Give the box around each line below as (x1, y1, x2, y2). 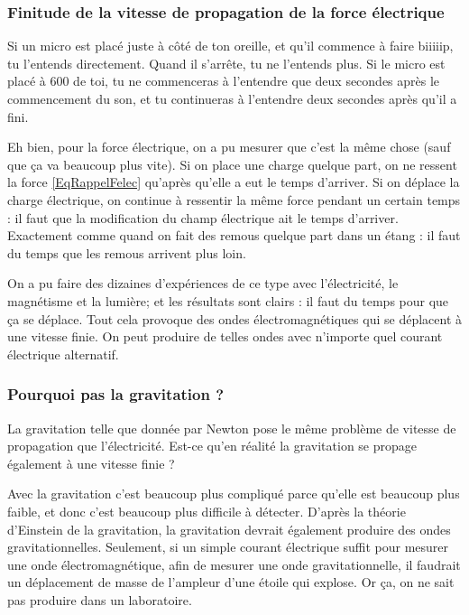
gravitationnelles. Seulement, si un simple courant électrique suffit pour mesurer (7, 537, 449, 556)
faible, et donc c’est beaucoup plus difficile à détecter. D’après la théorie (7, 501, 406, 520)
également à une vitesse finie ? (7, 453, 175, 472)
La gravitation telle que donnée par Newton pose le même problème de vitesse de (7, 418, 456, 437)
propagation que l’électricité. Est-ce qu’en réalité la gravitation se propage (7, 436, 417, 455)
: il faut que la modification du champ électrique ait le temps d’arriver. (7, 208, 399, 227)
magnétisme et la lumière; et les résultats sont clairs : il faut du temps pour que (7, 291, 449, 310)
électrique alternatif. (7, 344, 119, 363)
